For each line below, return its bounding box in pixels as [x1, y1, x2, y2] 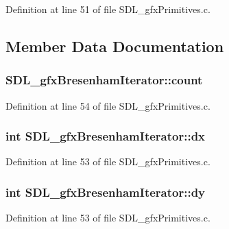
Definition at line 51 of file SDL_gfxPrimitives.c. [5, 2, 210, 16]
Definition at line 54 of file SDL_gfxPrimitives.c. [5, 98, 210, 112]
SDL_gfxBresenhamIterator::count [5, 71, 203, 88]
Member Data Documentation [5, 35, 224, 56]
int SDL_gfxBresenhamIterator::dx [5, 128, 206, 145]
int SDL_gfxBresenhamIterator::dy [5, 183, 206, 200]
